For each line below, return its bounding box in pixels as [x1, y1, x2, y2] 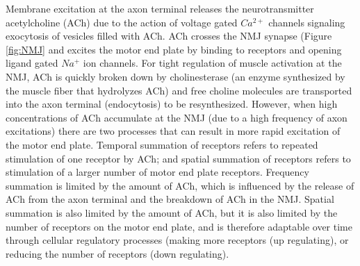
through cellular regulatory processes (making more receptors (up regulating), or [6, 233, 349, 247]
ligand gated [6, 56, 58, 70]
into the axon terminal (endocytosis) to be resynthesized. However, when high [6, 97, 338, 111]
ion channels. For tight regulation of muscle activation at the [83, 56, 342, 70]
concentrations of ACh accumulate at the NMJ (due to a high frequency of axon [6, 110, 347, 124]
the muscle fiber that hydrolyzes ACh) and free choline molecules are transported [6, 83, 352, 97]
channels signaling [268, 15, 345, 29]
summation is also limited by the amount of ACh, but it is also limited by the [6, 205, 338, 219]
